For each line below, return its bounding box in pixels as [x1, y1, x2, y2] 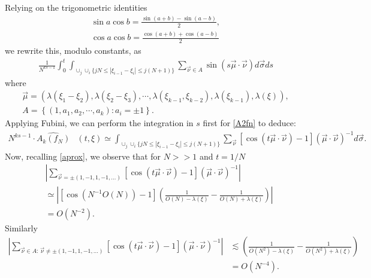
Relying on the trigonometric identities [5, 1, 147, 13]
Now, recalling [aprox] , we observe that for [5, 149, 161, 162]
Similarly [5, 222, 38, 234]
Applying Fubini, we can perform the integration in [5, 117, 194, 129]
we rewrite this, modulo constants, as [5, 44, 141, 56]
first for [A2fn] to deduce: [203, 117, 296, 129]
